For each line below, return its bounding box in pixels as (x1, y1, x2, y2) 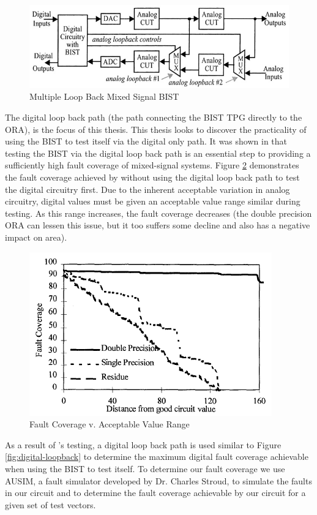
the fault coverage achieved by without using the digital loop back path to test (5, 171, 300, 183)
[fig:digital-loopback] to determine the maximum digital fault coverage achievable (5, 450, 308, 463)
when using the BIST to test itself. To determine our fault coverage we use (5, 462, 285, 475)
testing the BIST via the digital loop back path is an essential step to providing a (5, 146, 311, 159)
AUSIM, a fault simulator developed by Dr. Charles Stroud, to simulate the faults (5, 474, 312, 487)
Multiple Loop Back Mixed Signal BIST (29, 90, 179, 103)
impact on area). (5, 230, 67, 243)
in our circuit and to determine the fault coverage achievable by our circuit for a (5, 486, 306, 499)
